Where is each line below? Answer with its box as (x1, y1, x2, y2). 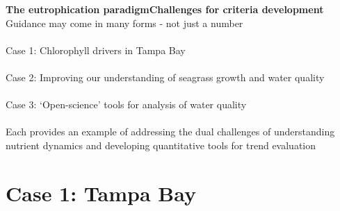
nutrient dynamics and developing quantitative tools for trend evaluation (6, 137, 316, 152)
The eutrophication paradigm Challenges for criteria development (6, 2, 324, 16)
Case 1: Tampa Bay (6, 178, 196, 207)
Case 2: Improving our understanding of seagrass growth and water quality (6, 69, 325, 84)
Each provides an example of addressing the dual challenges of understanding (6, 124, 335, 139)
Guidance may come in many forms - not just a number (6, 15, 243, 30)
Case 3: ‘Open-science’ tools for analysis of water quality (6, 97, 247, 112)
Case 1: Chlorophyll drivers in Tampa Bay (6, 42, 186, 57)
